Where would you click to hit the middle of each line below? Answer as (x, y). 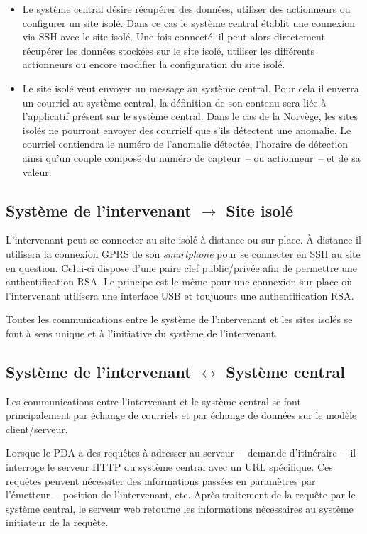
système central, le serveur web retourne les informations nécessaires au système (180, 508)
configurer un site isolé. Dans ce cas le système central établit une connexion (188, 22)
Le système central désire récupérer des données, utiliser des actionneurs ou (186, 9)
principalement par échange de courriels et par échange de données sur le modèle (181, 415)
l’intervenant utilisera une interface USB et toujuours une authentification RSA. (180, 295)
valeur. (37, 171)
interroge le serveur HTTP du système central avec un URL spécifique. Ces (169, 467)
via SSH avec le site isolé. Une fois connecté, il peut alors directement (174, 37)
